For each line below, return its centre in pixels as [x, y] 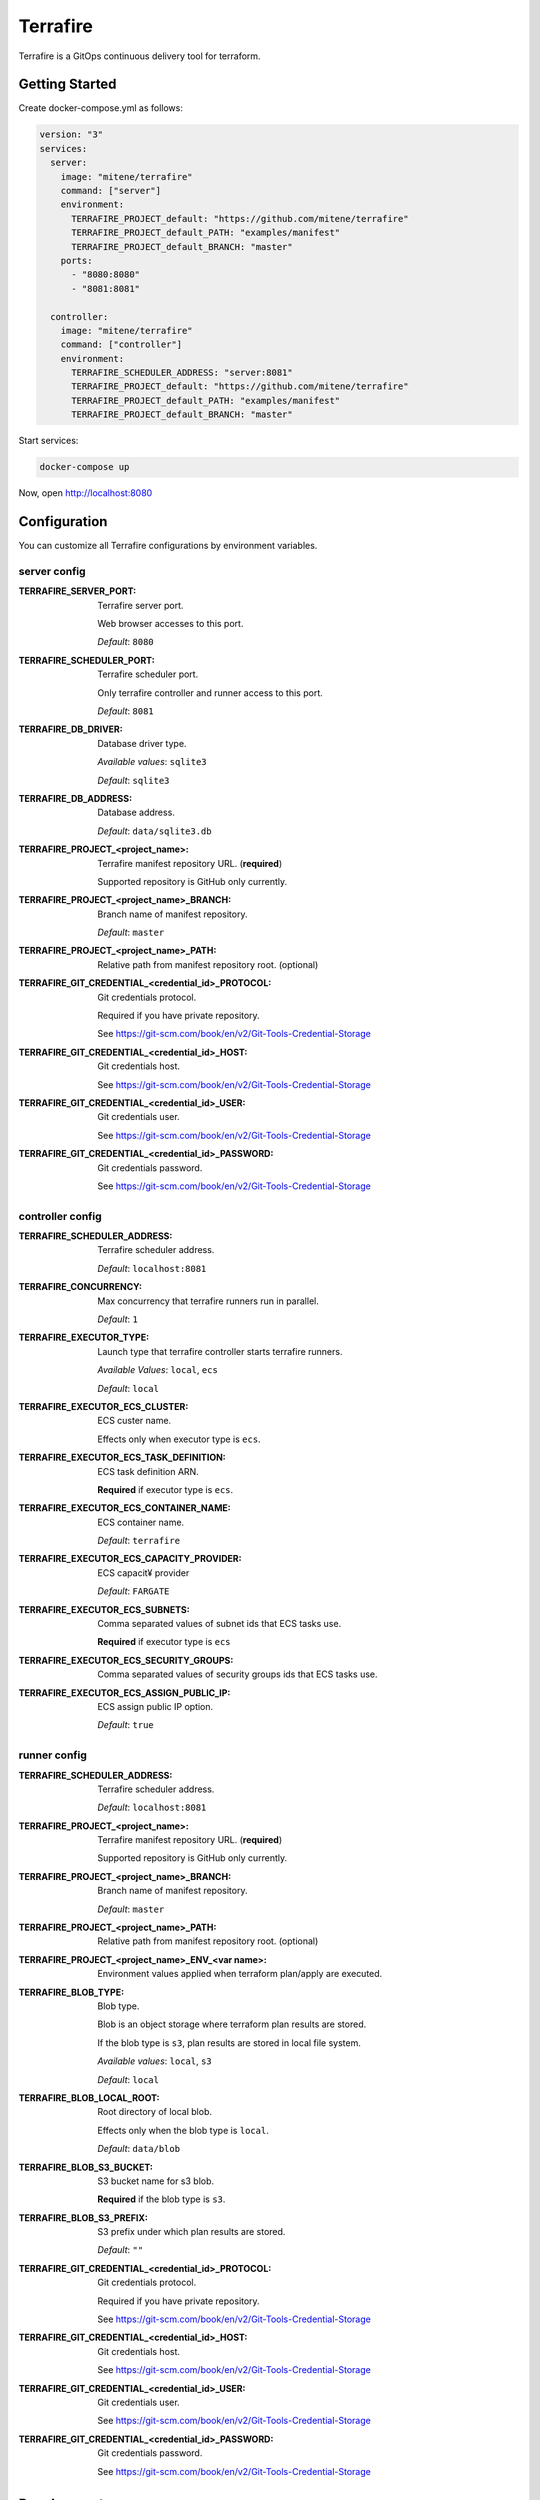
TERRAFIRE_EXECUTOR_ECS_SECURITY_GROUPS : [126, 1660]
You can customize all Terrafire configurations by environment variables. [168, 546]
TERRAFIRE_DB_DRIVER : [71, 729]
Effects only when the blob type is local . [183, 2130]
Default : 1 [118, 1319]
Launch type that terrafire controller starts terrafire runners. [220, 1351]
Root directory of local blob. [154, 2112]
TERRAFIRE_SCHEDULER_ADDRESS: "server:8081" [182, 373]
